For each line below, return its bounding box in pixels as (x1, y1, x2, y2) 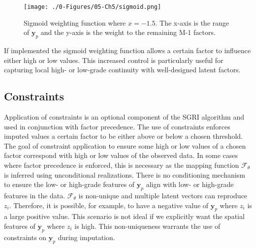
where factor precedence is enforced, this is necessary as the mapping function (4, 160, 239, 170)
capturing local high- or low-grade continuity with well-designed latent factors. (4, 64, 241, 75)
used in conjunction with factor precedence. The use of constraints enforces (4, 121, 230, 131)
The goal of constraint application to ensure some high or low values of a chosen (4, 140, 246, 151)
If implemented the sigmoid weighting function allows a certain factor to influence (4, 45, 251, 56)
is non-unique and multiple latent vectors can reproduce (78, 190, 248, 200)
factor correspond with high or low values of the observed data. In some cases (4, 150, 238, 160)
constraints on (4, 232, 47, 242)
